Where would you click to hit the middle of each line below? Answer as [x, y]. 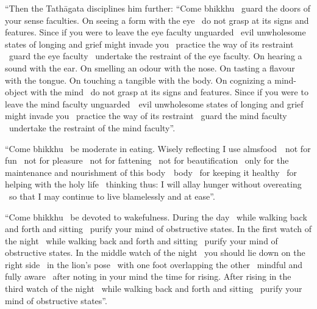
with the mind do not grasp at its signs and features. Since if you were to [169, 92]
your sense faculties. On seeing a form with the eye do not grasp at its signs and [157, 20]
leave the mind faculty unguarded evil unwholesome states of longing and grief [154, 104]
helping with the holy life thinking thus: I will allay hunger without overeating [153, 184]
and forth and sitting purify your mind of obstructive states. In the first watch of [158, 229]
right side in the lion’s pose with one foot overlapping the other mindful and [154, 264]
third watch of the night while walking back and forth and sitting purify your [154, 289]
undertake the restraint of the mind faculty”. [92, 127]
